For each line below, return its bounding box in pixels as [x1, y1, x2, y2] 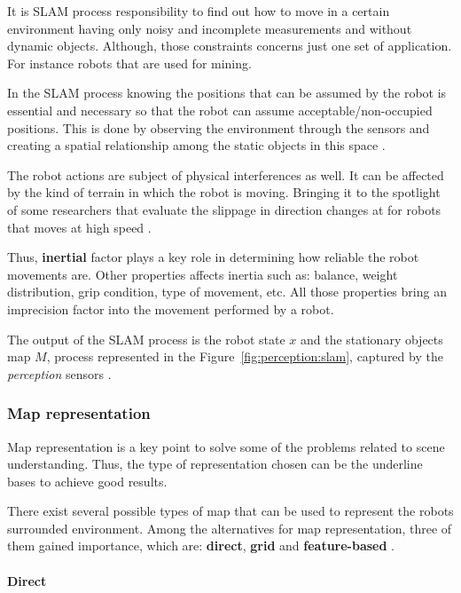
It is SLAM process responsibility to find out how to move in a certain [7, 2, 390, 20]
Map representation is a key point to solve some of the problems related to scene [7, 437, 445, 455]
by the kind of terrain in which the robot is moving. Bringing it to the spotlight [7, 183, 441, 202]
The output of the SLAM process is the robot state [7, 329, 285, 348]
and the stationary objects [300, 329, 443, 348]
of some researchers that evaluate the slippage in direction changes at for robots [7, 200, 441, 218]
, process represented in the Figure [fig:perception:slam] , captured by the [46, 347, 443, 366]
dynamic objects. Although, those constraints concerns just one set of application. [7, 36, 452, 55]
